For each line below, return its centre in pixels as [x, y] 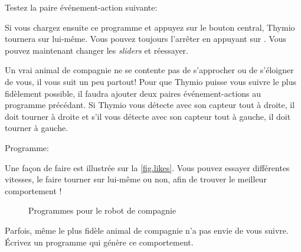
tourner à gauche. [37, 128]
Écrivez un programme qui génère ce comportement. [99, 242]
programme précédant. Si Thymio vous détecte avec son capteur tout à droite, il [150, 105]
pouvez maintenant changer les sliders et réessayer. [96, 50]
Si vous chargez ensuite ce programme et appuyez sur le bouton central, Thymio [150, 27]
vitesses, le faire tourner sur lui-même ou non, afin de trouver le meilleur [136, 179]
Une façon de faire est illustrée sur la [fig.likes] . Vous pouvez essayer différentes [147, 167]
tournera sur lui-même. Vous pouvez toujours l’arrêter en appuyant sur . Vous [146, 39]
